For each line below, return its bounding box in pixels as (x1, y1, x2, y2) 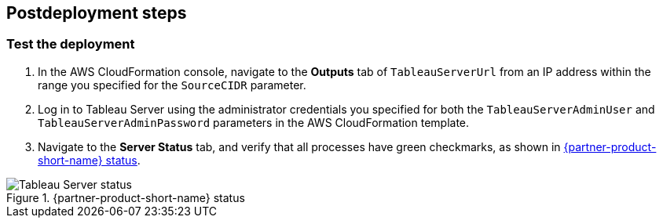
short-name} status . (38, 153, 141, 167)
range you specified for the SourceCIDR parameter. (38, 78, 306, 92)
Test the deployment (6, 36, 135, 52)
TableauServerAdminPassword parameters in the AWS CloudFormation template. (38, 115, 470, 129)
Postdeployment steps (6, 3, 187, 23)
